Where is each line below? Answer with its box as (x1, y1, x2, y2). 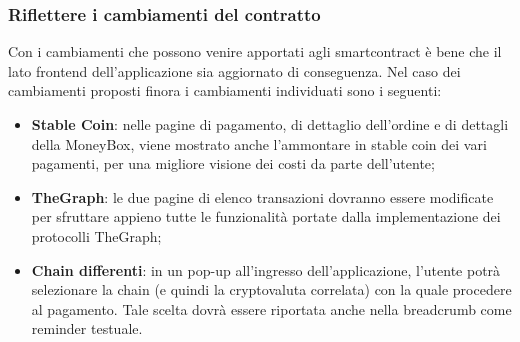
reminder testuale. (31, 318, 143, 339)
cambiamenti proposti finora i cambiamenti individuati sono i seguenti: (8, 80, 442, 101)
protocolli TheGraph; (31, 225, 162, 246)
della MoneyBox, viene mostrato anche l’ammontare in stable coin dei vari (31, 133, 487, 154)
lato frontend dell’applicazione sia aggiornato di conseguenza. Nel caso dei (8, 60, 461, 81)
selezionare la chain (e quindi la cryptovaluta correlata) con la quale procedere (31, 279, 512, 300)
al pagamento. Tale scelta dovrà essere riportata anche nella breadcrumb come (31, 298, 512, 319)
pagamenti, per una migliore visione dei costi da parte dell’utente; (31, 153, 435, 174)
